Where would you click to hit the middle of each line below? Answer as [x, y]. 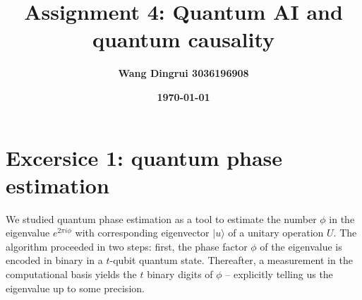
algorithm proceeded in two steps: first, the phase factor [127, 246]
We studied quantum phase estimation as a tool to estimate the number [161, 218]
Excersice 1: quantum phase [144, 157]
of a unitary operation [276, 233]
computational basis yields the [71, 274]
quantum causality [183, 39]
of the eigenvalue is [301, 246]
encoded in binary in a [54, 260]
